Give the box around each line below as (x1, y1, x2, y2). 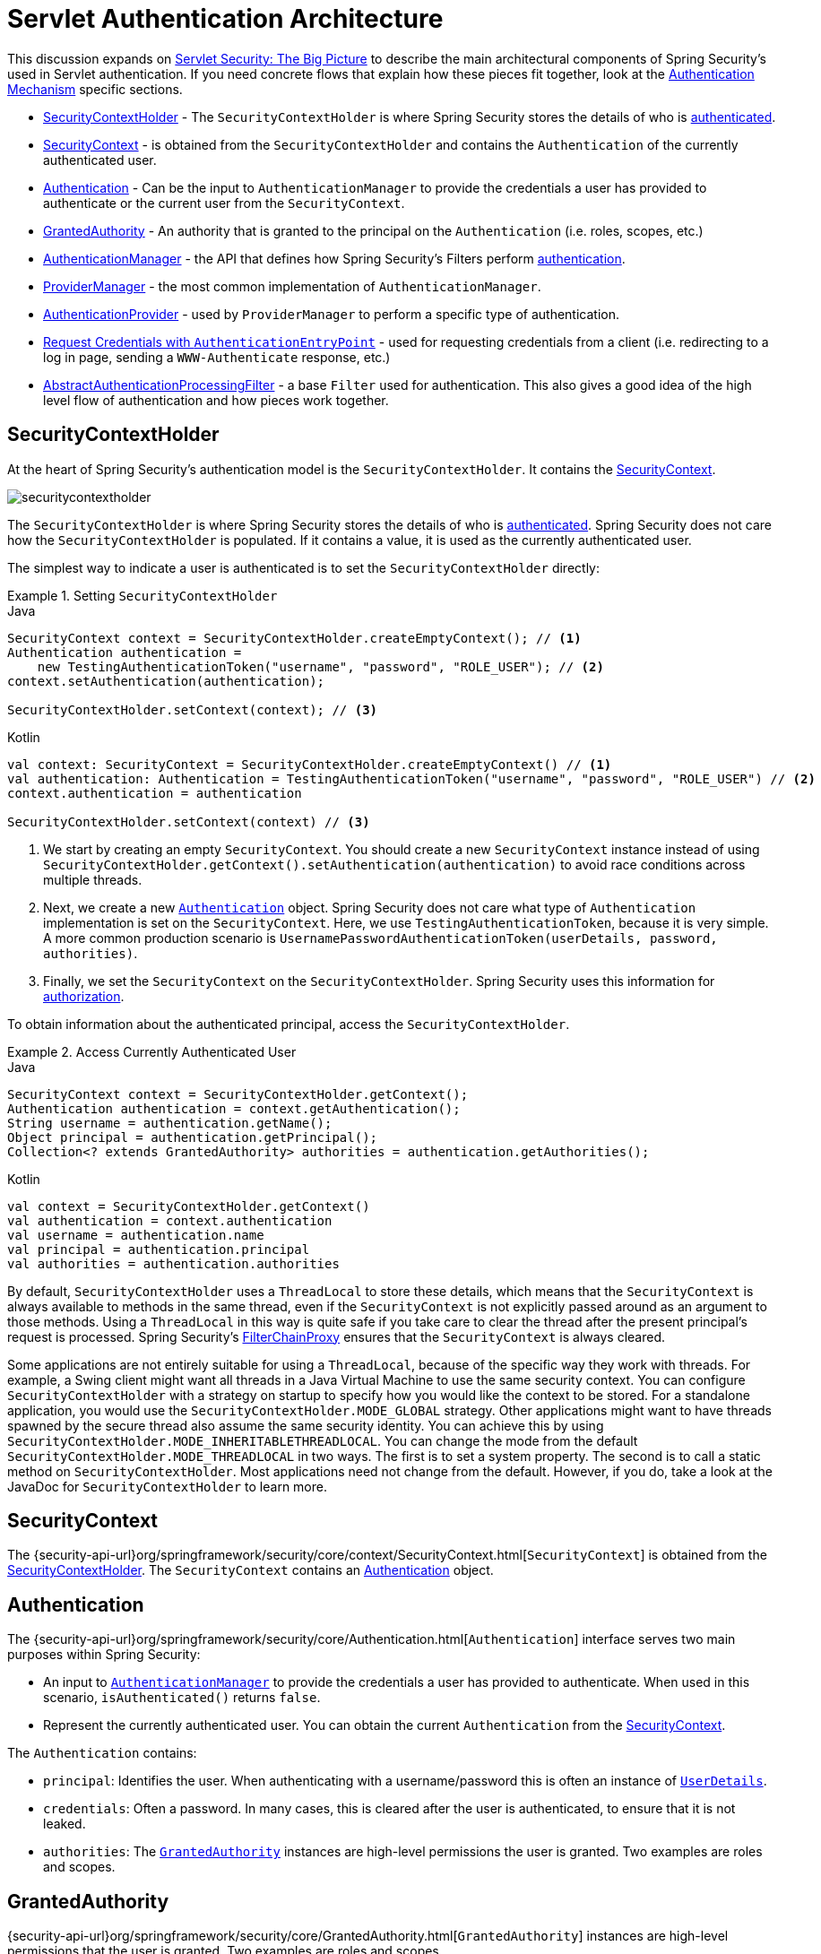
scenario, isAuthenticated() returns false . (43, 1690, 321, 1706)
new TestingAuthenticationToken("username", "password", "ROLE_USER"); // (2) (37, 659, 604, 674)
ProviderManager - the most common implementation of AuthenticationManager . (43, 278, 541, 294)
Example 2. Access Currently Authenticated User (7, 1043, 297, 1059)
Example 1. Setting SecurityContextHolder (7, 587, 278, 603)
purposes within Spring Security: (7, 1647, 201, 1663)
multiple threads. (43, 871, 143, 887)
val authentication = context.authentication (7, 1213, 333, 1228)
